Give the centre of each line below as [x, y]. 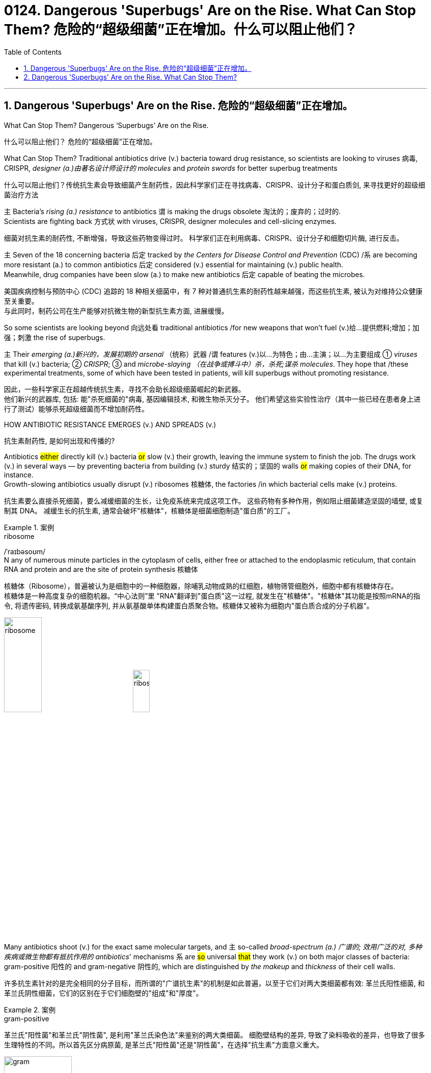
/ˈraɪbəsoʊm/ [25, 551]
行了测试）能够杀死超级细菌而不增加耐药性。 [76, 409]
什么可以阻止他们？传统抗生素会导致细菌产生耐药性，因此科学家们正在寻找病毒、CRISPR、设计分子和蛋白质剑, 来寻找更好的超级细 [215, 185]
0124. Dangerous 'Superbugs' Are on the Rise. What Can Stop [210, 10]
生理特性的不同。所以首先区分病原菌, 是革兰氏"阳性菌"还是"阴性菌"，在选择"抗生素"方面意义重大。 [164, 1045]
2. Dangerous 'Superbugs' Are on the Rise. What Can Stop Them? [130, 77]
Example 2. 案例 [30, 1010]
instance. [19, 474]
